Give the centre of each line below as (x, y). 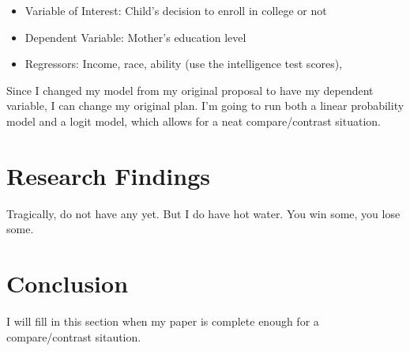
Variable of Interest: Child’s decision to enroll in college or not (176, 10)
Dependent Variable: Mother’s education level (135, 37)
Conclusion (68, 283)
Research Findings (108, 175)
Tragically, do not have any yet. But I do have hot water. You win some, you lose (203, 213)
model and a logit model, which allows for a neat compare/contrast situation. (194, 121)
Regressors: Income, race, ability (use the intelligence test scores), (184, 64)
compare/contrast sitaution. (74, 336)
